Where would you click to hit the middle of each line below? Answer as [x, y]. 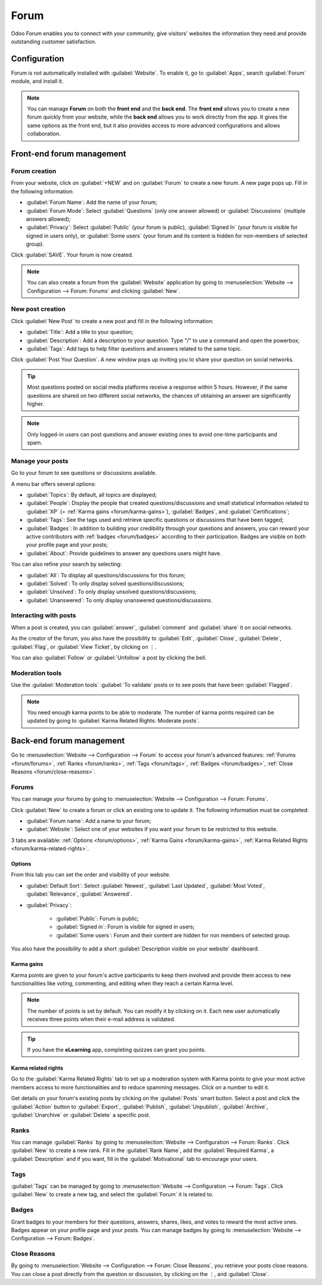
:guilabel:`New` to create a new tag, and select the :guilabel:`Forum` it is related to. [112, 1194]
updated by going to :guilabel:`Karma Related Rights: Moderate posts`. [113, 721]
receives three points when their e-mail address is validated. [101, 1019]
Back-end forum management [68, 741]
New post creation [38, 309]
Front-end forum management [69, 154]
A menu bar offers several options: [54, 484]
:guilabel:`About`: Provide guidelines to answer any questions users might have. [124, 553]
